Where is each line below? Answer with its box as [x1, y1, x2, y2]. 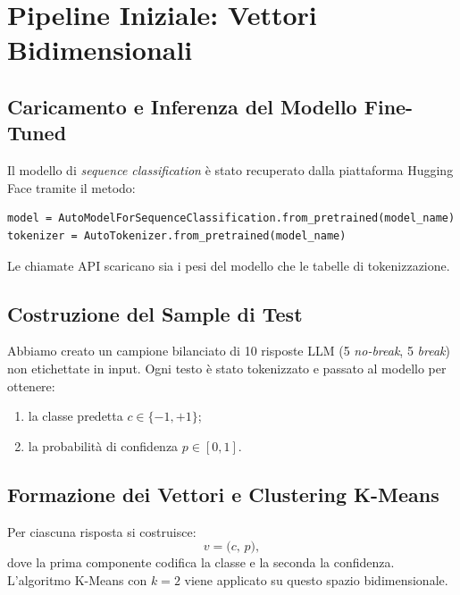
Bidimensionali [7, 31, 193, 68]
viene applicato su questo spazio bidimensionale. [184, 570, 448, 589]
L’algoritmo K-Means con [7, 570, 147, 589]
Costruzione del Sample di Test [7, 299, 303, 327]
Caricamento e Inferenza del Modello [7, 92, 357, 120]
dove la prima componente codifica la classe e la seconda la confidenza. [7, 553, 395, 572]
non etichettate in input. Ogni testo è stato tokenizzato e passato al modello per [7, 358, 447, 377]
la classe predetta [28, 406, 123, 425]
